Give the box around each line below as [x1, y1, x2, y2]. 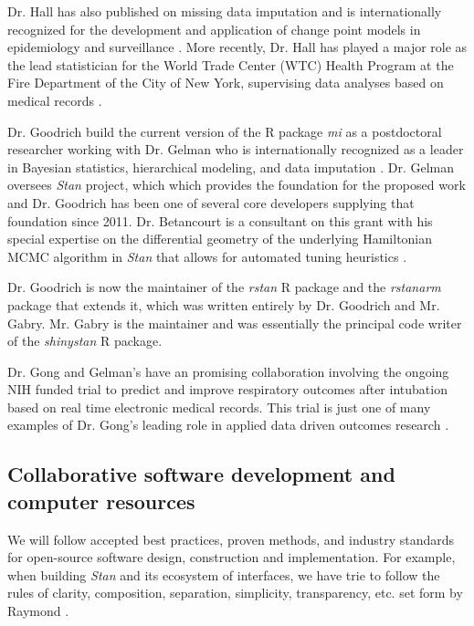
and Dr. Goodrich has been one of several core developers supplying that [7, 193, 415, 212]
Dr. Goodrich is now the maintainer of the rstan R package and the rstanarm [7, 277, 441, 297]
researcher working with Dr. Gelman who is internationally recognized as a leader [7, 140, 464, 159]
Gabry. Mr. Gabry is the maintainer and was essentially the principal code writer [7, 313, 462, 332]
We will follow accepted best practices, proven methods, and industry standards [7, 529, 455, 548]
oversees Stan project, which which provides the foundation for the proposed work [7, 175, 466, 194]
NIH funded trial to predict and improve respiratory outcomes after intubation [7, 380, 448, 399]
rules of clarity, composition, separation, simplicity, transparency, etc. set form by [7, 583, 463, 602]
